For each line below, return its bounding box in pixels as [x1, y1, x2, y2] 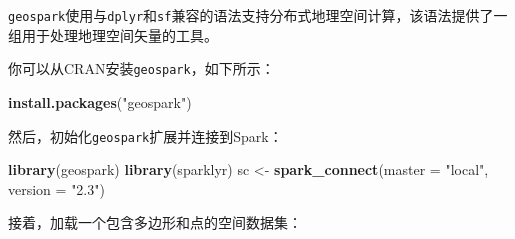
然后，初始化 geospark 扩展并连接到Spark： [8, 125, 283, 146]
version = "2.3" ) [8, 178, 105, 199]
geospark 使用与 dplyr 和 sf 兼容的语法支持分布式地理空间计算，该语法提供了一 [8, 5, 508, 25]
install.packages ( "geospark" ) [8, 91, 192, 112]
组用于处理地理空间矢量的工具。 [8, 24, 218, 45]
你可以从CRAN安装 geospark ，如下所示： [8, 58, 275, 79]
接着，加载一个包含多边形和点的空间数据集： [8, 212, 302, 233]
